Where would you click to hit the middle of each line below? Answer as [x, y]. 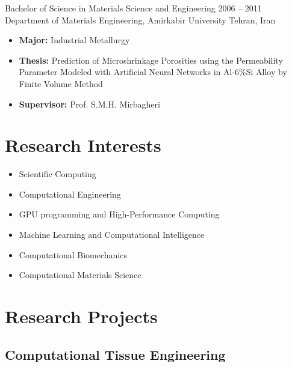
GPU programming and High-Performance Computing [119, 214]
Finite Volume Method [61, 83]
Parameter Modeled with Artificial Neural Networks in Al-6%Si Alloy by [153, 72]
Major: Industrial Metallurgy [74, 40]
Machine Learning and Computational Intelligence [112, 235]
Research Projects [81, 316]
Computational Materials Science [80, 275]
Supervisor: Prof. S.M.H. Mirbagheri [89, 104]
